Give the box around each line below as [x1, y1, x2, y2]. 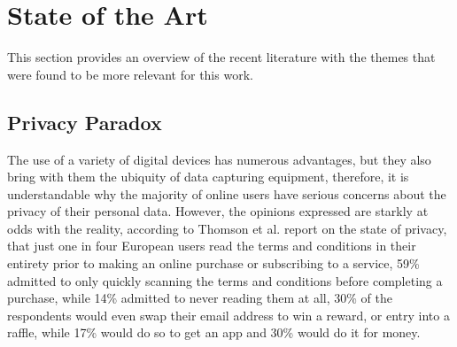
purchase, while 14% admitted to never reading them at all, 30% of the [7, 289, 392, 307]
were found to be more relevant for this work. [7, 65, 253, 83]
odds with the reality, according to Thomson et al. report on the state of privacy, [7, 219, 447, 237]
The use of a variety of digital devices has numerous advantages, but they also [7, 150, 431, 168]
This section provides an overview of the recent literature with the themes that [7, 48, 436, 66]
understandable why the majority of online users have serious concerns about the [7, 184, 446, 203]
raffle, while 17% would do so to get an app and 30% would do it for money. [7, 323, 421, 342]
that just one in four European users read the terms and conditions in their [7, 236, 416, 255]
